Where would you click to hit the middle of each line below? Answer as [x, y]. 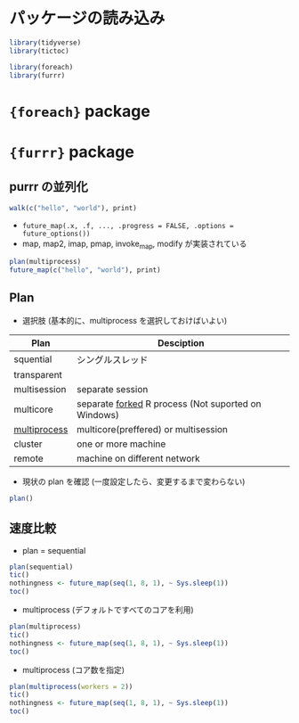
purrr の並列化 [49, 187]
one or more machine [121, 444]
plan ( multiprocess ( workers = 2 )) [71, 686]
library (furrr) [37, 75]
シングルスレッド [113, 359]
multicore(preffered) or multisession [153, 429]
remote [29, 458]
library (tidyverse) [45, 42]
